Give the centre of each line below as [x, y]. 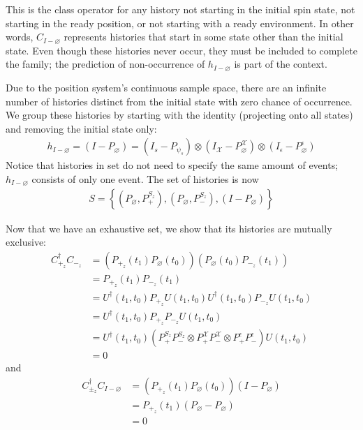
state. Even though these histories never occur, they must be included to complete [181, 50]
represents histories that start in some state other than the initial [203, 37]
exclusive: [26, 242]
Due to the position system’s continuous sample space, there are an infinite [166, 87]
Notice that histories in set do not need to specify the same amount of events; [172, 165]
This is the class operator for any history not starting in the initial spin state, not [180, 9]
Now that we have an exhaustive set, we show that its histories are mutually [169, 228]
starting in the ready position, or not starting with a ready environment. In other [180, 23]
